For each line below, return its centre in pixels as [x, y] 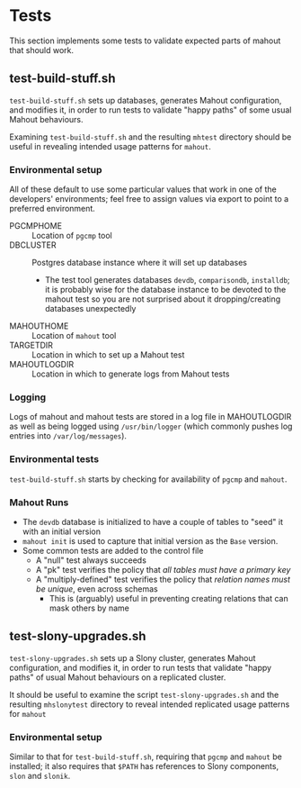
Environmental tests [54, 459]
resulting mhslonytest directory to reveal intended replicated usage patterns [150, 704]
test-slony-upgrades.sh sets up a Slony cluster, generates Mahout [133, 657]
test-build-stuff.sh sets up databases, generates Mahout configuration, [146, 100]
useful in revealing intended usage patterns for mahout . [110, 146]
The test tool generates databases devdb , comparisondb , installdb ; [167, 280]
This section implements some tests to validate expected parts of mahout [145, 41]
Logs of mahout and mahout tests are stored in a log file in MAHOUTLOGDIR [150, 417]
